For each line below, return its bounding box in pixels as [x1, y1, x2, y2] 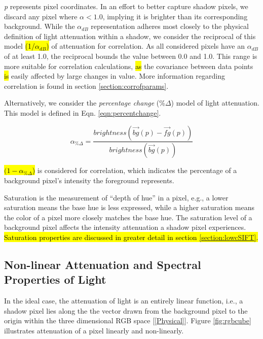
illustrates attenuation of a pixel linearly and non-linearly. [4, 325, 184, 335]
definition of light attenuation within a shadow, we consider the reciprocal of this [4, 30, 256, 41]
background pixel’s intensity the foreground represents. [4, 175, 174, 185]
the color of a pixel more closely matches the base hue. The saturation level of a [4, 212, 252, 222]
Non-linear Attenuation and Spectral [4, 256, 201, 272]
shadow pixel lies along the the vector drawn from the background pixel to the [4, 305, 248, 316]
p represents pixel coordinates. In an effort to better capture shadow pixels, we [4, 1, 248, 11]
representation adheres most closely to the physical [91, 21, 249, 31]
